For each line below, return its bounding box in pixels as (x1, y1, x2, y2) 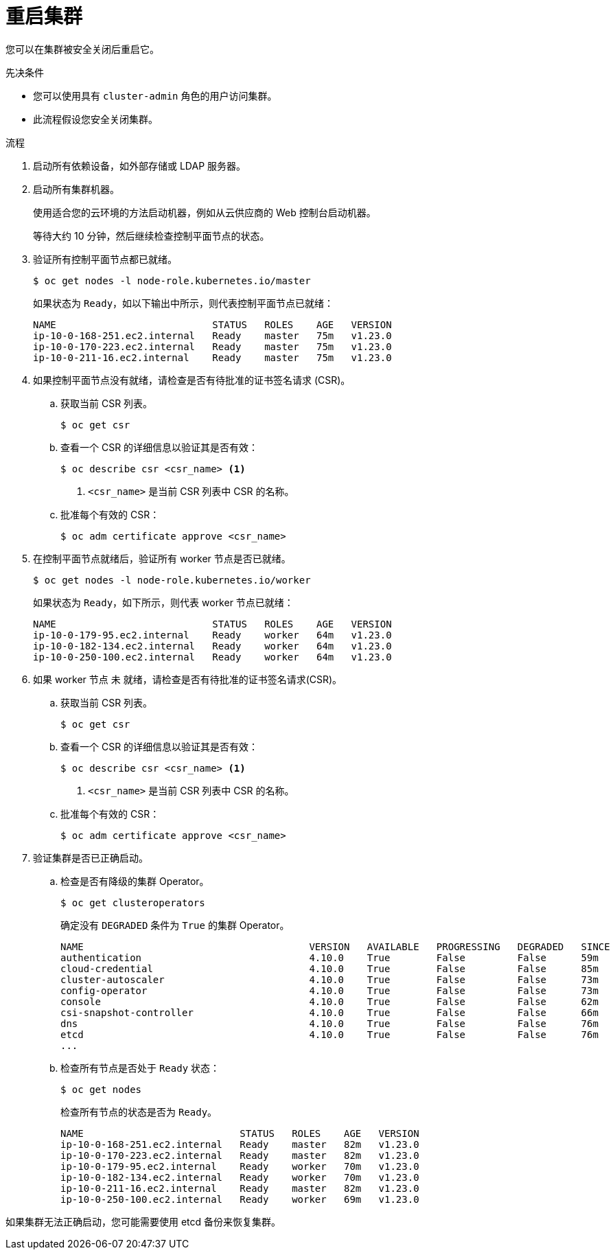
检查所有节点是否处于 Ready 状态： (60, 1061, 220, 1074)
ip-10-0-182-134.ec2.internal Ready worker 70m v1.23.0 (60, 1171, 419, 1183)
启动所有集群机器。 (33, 183, 119, 195)
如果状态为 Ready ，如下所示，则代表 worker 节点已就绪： (33, 596, 294, 608)
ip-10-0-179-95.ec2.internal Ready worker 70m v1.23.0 (60, 1160, 419, 1172)
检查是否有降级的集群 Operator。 (60, 875, 209, 887)
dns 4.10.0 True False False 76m (60, 1017, 599, 1029)
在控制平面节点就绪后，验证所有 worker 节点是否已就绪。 (33, 552, 291, 564)
